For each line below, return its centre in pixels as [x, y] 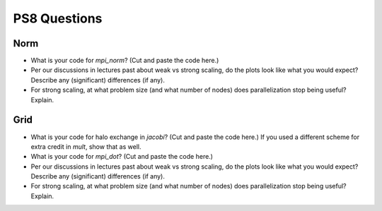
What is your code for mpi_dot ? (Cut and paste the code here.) [122, 157]
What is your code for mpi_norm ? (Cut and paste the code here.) [125, 61]
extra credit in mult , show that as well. [86, 146]
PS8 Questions [58, 18]
